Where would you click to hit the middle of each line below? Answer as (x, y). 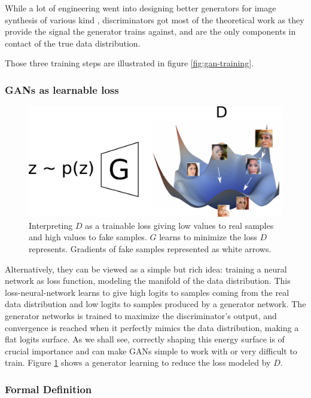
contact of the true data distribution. (73, 43)
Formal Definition (48, 389)
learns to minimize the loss (208, 237)
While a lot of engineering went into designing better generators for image (141, 8)
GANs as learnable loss (62, 89)
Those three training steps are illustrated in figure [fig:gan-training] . (129, 63)
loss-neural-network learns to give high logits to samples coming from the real (147, 292)
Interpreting (51, 225)
